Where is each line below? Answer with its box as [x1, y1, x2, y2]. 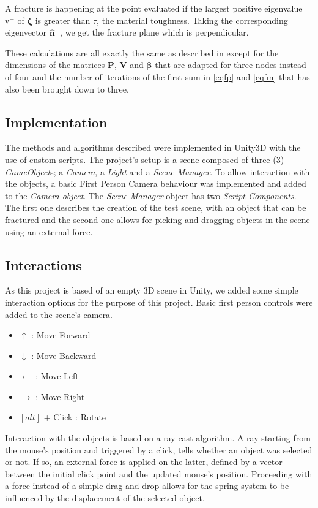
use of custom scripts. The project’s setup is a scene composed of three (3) [5, 153, 284, 165]
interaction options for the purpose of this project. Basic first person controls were [5, 295, 313, 308]
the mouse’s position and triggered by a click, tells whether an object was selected [5, 443, 312, 456]
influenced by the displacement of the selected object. [5, 491, 205, 504]
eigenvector [5, 26, 47, 39]
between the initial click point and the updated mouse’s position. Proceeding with [5, 467, 312, 480]
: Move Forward [31, 328, 91, 341]
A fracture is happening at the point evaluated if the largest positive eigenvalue [5, 2, 303, 14]
